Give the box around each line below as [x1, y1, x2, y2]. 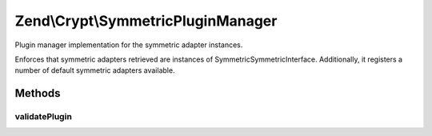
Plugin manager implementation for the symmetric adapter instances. [14, 40, 243, 50]
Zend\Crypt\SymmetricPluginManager [14, 12, 278, 30]
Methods [14, 86, 61, 100]
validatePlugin [14, 111, 72, 122]
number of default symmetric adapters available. [14, 66, 175, 75]
